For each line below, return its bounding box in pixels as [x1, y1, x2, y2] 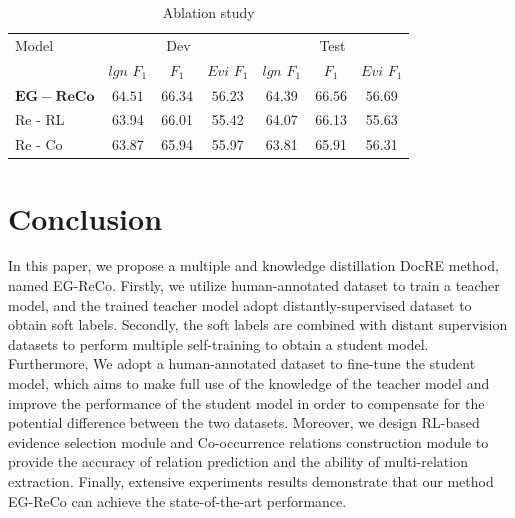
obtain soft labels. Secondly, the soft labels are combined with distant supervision [8, 314, 508, 335]
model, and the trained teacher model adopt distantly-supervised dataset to [8, 294, 472, 315]
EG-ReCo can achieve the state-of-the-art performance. [8, 490, 347, 511]
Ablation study [162, 2, 255, 22]
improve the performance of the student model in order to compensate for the [8, 392, 485, 413]
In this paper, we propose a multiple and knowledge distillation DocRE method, [8, 255, 499, 276]
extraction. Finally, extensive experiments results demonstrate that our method [8, 470, 494, 491]
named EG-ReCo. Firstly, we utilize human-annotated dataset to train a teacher [8, 275, 500, 296]
